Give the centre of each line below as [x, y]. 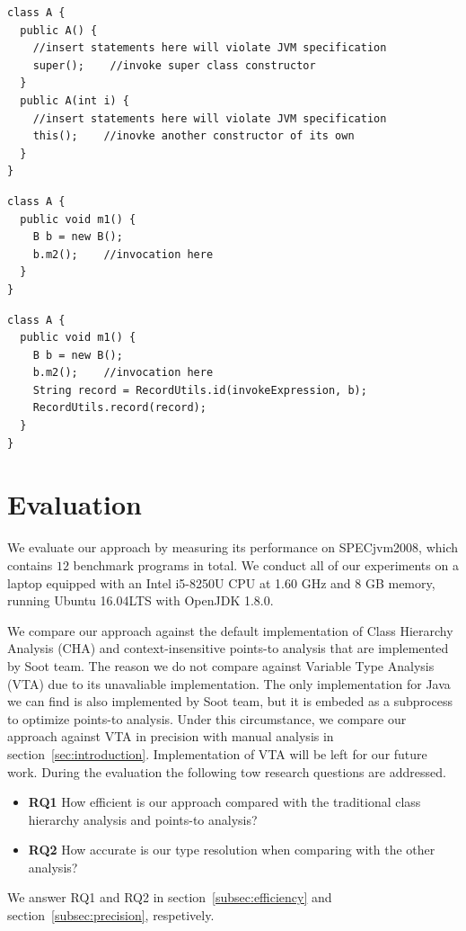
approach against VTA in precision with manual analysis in [171, 736]
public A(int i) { [75, 100]
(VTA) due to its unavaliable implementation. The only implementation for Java [229, 683]
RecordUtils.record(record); [119, 408]
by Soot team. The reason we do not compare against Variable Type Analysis [221, 665]
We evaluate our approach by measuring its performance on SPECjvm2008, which [233, 547]
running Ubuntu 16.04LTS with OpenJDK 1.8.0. [141, 600]
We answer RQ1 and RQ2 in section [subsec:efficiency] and [170, 897]
